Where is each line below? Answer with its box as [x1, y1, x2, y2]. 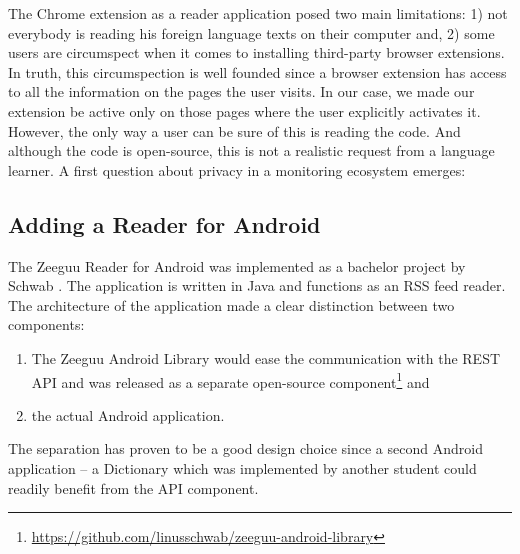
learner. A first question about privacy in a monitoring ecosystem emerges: [8, 159, 466, 180]
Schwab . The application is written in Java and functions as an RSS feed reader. [8, 275, 506, 296]
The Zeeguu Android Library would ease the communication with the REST [31, 347, 501, 368]
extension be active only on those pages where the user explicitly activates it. [8, 100, 481, 121]
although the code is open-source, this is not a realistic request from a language [8, 140, 495, 161]
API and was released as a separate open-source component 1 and [31, 368, 430, 392]
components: [8, 314, 85, 335]
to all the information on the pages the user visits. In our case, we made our [8, 81, 475, 102]
